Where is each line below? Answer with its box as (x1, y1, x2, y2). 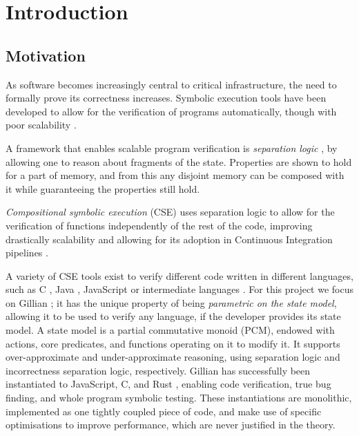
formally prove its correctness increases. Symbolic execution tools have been (6, 91, 327, 105)
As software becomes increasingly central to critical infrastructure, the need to (6, 77, 337, 91)
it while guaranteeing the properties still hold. (6, 181, 200, 196)
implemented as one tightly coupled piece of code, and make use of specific (6, 404, 322, 418)
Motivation (6, 44, 86, 66)
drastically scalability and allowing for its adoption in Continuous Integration (6, 231, 333, 246)
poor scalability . (6, 117, 77, 132)
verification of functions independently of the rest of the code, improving (6, 218, 313, 232)
